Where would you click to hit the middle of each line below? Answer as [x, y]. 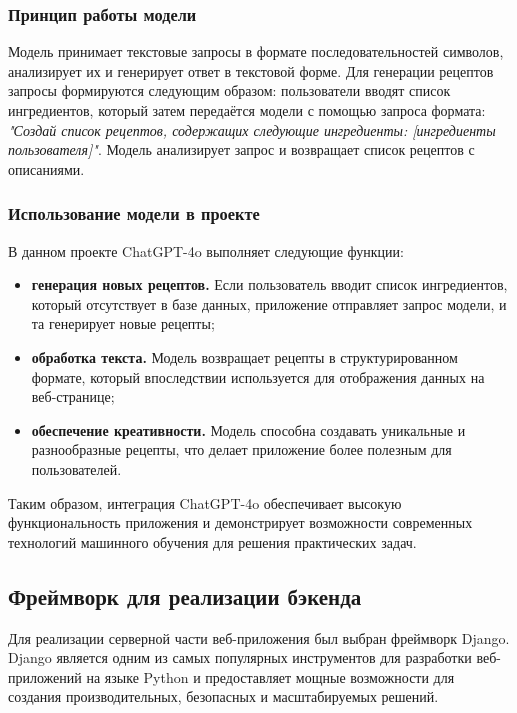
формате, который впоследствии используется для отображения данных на [258, 376]
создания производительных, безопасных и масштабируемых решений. [223, 696]
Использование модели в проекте [134, 213]
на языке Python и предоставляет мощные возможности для [270, 676]
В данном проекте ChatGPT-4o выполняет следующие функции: [206, 250]
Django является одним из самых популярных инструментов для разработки [240, 657]
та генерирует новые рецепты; [123, 323]
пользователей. [76, 468]
